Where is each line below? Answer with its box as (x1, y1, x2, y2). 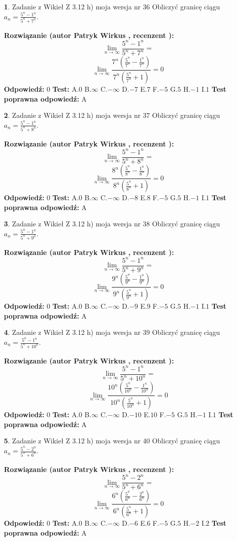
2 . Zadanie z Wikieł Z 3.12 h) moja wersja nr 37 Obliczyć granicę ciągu (4, 110, 220, 120)
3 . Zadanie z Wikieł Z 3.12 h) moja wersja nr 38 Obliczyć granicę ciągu (4, 218, 220, 229)
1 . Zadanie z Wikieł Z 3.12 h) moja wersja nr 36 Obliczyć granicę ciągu (4, 1, 220, 11)
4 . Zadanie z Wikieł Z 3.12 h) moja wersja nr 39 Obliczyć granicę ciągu (4, 327, 220, 337)
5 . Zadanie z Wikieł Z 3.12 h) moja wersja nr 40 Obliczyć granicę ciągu (4, 435, 220, 446)
